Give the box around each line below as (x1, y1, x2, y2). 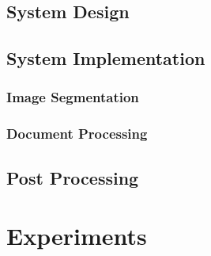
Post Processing (6, 165, 139, 189)
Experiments (6, 220, 147, 252)
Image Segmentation (6, 87, 139, 107)
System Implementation (6, 46, 205, 71)
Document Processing (6, 124, 148, 143)
